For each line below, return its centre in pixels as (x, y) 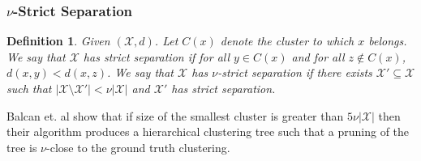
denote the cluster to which (287, 41)
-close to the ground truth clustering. (138, 147)
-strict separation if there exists (295, 72)
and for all (318, 56)
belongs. (388, 41)
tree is (22, 147)
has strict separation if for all (157, 56)
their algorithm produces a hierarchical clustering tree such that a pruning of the (208, 131)
